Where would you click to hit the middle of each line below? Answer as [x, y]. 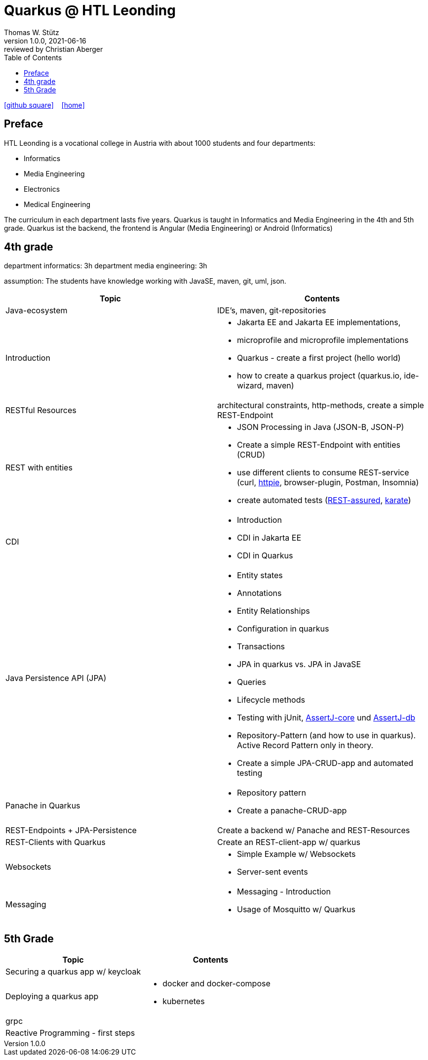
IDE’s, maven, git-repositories [272, 311]
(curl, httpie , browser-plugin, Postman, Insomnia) [328, 483]
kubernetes [184, 1001]
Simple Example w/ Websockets [296, 854]
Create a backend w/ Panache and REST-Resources [314, 830]
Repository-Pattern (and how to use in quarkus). [327, 736]
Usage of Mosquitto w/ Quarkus [296, 910]
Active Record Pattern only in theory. [305, 745]
